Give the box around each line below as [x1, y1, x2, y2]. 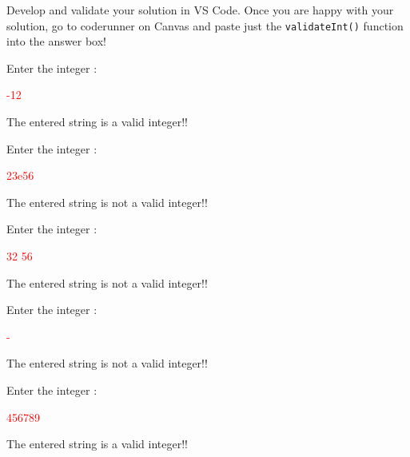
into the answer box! [6, 33, 106, 50]
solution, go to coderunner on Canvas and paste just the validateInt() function [6, 17, 404, 34]
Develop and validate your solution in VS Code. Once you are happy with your [6, 2, 394, 18]
